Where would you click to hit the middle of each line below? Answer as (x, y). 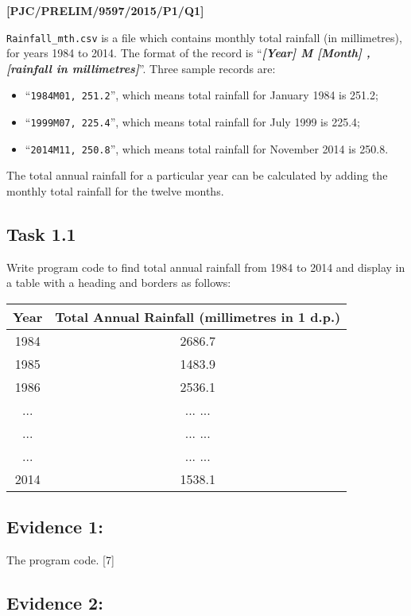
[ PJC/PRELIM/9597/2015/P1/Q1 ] (105, 10)
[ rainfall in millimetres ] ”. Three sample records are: (141, 68)
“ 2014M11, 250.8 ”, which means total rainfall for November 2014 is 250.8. (207, 148)
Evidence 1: (55, 527)
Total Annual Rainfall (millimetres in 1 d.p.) (198, 316)
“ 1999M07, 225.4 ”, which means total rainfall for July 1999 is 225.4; (192, 122)
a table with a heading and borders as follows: (119, 283)
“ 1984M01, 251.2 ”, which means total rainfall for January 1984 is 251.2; (202, 95)
